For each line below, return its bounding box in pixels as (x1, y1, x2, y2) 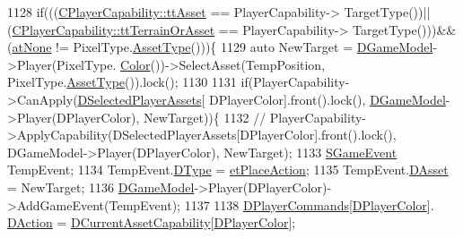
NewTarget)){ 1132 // (143, 107, 266, 126)
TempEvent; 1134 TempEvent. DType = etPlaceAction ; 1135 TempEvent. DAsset (7, 160, 449, 179)
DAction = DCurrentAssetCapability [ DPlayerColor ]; (7, 213, 296, 232)
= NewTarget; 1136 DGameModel (7, 177, 195, 196)
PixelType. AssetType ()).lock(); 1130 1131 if (7, 72, 249, 91)
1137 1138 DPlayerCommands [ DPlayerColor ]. (184, 195, 434, 214)
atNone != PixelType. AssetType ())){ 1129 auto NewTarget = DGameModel (12, 38, 433, 56)
